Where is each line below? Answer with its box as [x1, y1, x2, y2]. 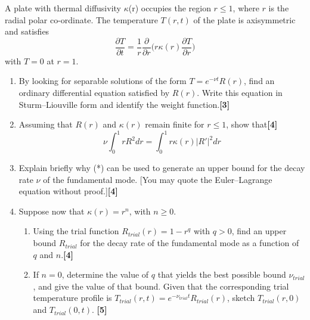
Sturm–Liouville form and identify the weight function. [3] [18, 98, 230, 110]
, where [232, 2, 259, 14]
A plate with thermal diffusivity [5, 2, 121, 14]
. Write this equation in [197, 86, 283, 99]
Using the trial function [33, 225, 119, 237]
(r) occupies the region [128, 2, 211, 14]
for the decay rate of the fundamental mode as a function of [80, 237, 299, 249]
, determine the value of [61, 268, 149, 281]
